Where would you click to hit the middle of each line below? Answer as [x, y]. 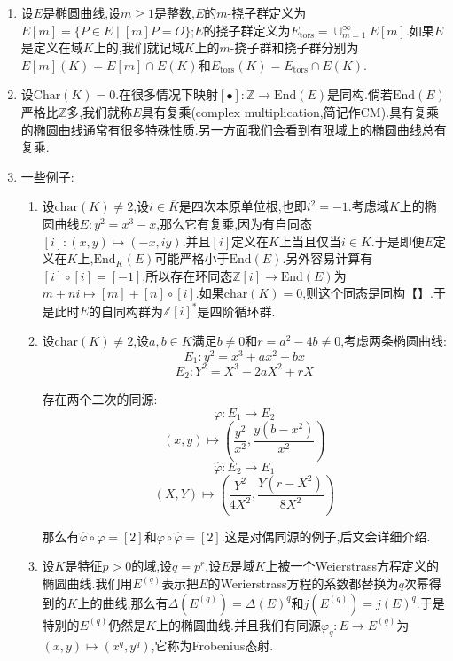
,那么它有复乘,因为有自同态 [234, 223]
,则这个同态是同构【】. [368, 293]
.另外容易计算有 [328, 258]
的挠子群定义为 [247, 30]
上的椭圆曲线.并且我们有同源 [239, 624]
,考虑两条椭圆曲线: [394, 340]
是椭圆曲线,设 [82, 12]
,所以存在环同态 [187, 275]
